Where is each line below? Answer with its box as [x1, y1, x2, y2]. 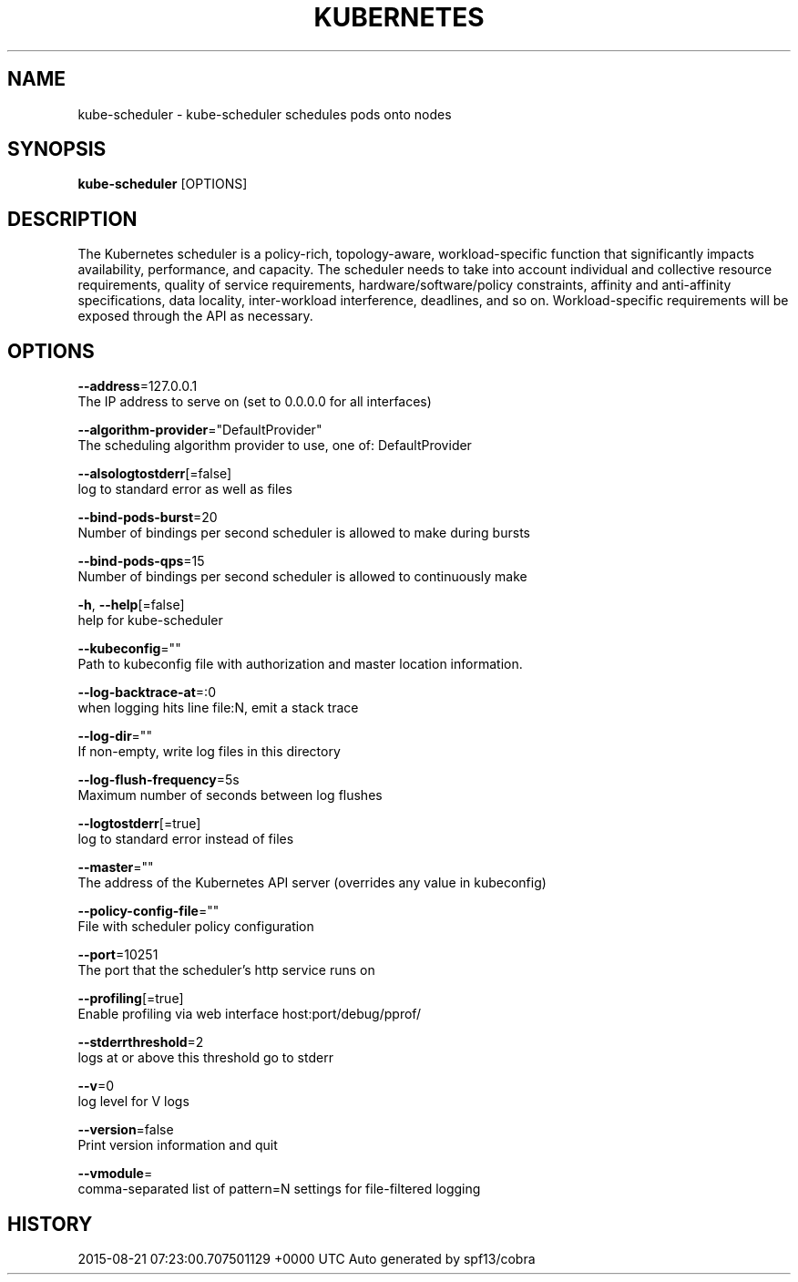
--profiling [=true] [77, 990, 184, 1007]
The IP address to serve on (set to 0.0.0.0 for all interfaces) [77, 394, 432, 410]
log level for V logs [77, 1093, 189, 1110]
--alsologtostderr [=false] [77, 466, 232, 482]
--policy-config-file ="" [77, 903, 220, 919]
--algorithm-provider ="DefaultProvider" [77, 422, 322, 438]
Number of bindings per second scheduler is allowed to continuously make [77, 569, 527, 585]
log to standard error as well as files [77, 481, 292, 497]
